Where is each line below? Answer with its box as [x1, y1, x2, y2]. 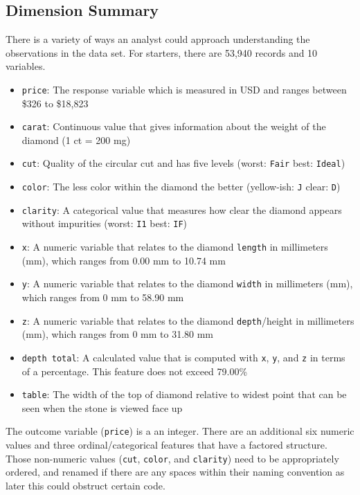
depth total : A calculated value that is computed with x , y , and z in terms [21, 350, 345, 364]
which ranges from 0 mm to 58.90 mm [21, 290, 184, 305]
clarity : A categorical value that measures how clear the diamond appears [21, 202, 342, 217]
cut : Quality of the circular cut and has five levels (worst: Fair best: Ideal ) [21, 156, 345, 170]
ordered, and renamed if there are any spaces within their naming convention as [6, 465, 345, 479]
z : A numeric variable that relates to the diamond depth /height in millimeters [21, 313, 354, 327]
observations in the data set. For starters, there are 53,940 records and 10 [6, 45, 318, 60]
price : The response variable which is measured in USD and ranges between [21, 82, 347, 96]
